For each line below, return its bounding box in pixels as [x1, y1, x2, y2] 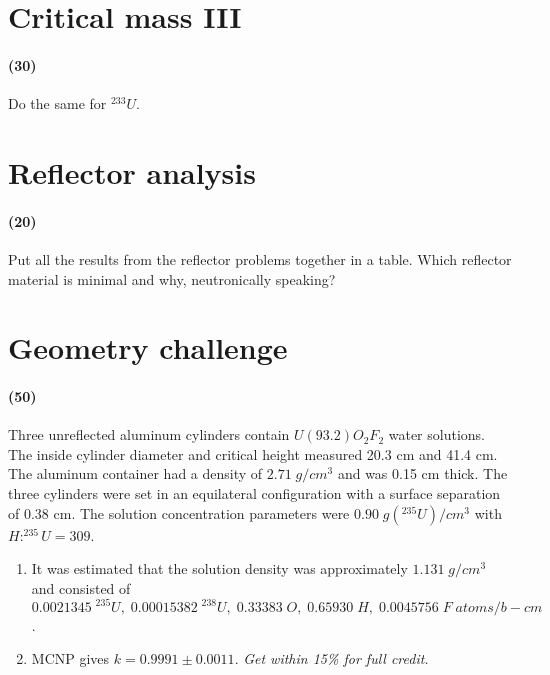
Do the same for [8, 93, 107, 114]
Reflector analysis [8, 151, 256, 192]
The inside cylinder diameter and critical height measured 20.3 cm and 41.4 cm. [8, 443, 498, 464]
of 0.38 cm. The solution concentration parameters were [8, 502, 350, 523]
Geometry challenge [8, 327, 288, 368]
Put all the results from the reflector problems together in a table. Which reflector [8, 248, 512, 269]
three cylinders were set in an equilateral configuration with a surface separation [8, 483, 501, 504]
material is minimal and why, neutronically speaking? [8, 268, 336, 289]
